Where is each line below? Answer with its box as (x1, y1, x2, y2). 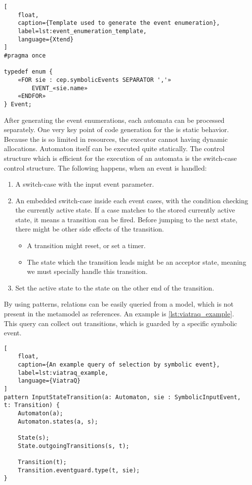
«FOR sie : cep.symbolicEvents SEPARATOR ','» (18, 76, 171, 83)
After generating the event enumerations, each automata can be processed (4, 115, 225, 125)
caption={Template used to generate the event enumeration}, (18, 19, 220, 27)
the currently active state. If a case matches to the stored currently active (15, 205, 235, 215)
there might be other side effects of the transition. (15, 224, 164, 234)
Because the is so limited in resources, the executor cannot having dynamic (4, 134, 228, 144)
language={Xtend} (18, 36, 74, 43)
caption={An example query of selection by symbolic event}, (18, 361, 220, 369)
